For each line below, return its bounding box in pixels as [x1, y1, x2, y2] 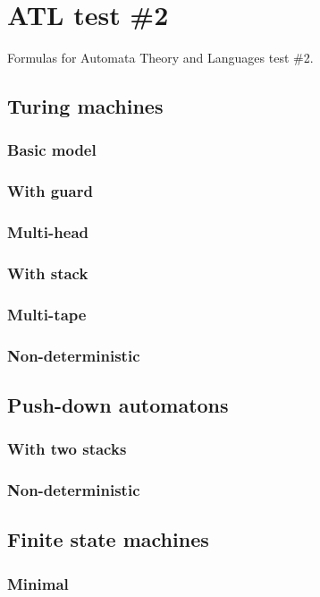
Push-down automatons [7, 390, 229, 418]
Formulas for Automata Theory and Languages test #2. [7, 48, 314, 67]
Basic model [7, 139, 97, 161]
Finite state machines [7, 525, 209, 553]
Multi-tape [7, 303, 87, 325]
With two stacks [7, 438, 127, 460]
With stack [7, 261, 88, 284]
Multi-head [7, 221, 89, 243]
